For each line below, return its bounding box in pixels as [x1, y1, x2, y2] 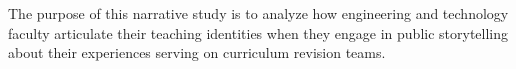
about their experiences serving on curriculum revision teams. [8, 42, 386, 63]
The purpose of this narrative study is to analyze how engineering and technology [8, 3, 509, 23]
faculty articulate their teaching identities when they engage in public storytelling [8, 22, 509, 43]
